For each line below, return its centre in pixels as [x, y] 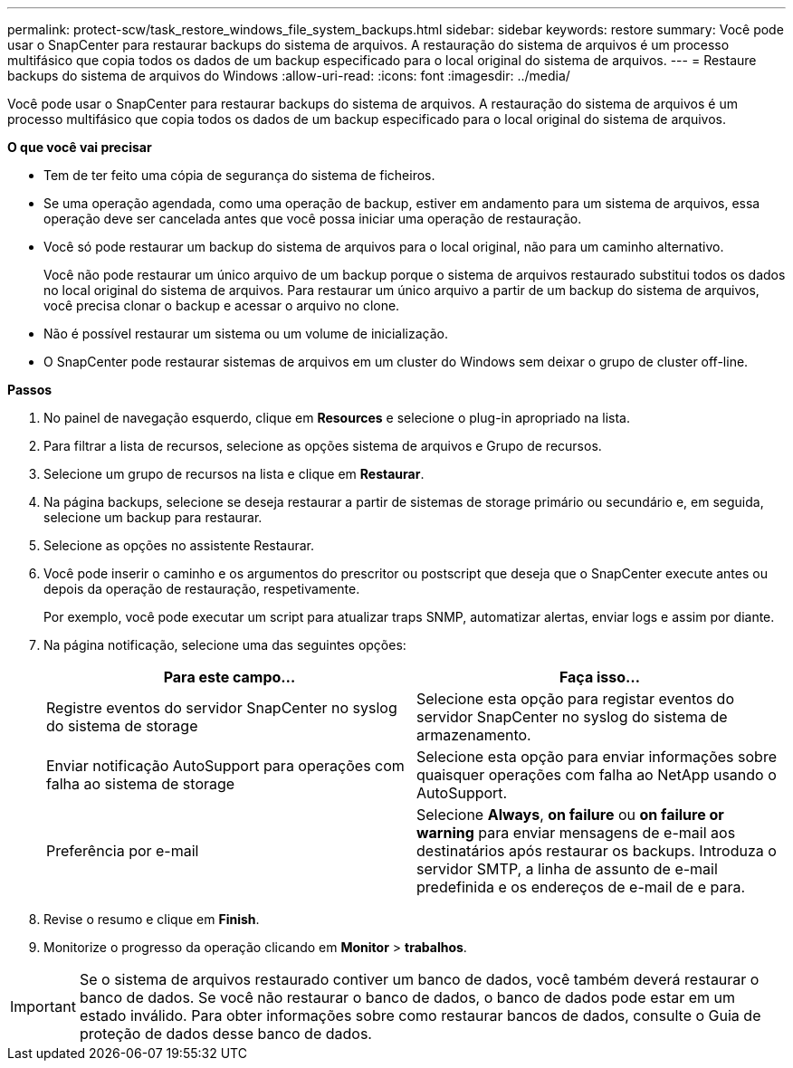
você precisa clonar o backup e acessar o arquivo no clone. [222, 305]
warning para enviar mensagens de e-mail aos [576, 833]
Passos [30, 390]
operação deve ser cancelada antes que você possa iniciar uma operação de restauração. [313, 219]
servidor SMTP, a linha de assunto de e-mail [567, 869]
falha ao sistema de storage [141, 784]
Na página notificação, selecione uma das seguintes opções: [225, 645]
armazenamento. [474, 735]
